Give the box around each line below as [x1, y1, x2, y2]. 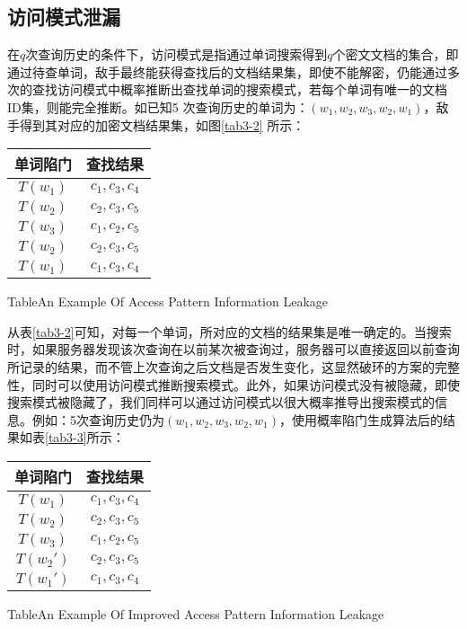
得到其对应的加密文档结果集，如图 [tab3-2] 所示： [19, 115, 305, 134]
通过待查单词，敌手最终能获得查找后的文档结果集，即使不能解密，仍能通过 [7, 62, 447, 81]
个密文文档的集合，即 [332, 45, 459, 64]
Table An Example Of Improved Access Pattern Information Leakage [7, 604, 384, 623]
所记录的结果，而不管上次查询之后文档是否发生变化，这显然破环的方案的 [7, 357, 435, 376]
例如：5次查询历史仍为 [31, 410, 164, 429]
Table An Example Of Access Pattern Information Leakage [7, 292, 329, 311]
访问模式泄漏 [7, 3, 120, 31]
